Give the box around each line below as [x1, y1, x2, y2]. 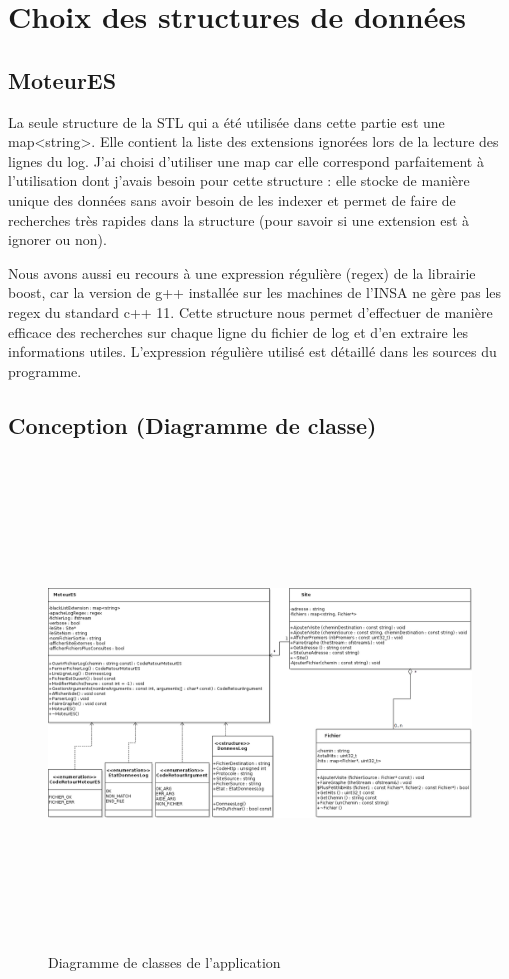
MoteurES [8, 64, 117, 95]
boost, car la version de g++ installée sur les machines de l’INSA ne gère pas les [8, 282, 502, 303]
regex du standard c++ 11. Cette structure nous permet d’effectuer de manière [8, 301, 493, 322]
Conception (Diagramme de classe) [8, 409, 377, 440]
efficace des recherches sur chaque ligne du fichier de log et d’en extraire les [8, 321, 469, 342]
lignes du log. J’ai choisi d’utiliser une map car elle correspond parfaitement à [8, 150, 484, 171]
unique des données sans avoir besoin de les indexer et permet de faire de [8, 189, 456, 210]
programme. [8, 360, 82, 381]
